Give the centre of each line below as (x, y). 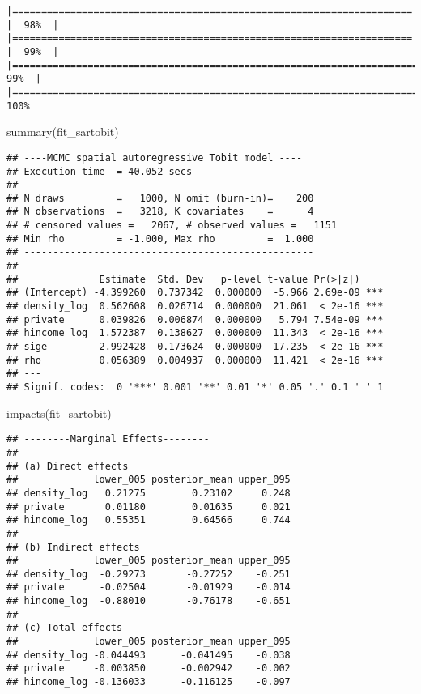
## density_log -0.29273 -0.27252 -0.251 (149, 574)
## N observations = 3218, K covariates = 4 (160, 212)
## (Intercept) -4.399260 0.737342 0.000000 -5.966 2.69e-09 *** (195, 293)
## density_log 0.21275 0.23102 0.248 (149, 493)
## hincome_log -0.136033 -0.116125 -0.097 (149, 682)
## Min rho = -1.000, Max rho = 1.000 (160, 238)
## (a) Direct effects (68, 466)
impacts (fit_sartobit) (59, 413)
